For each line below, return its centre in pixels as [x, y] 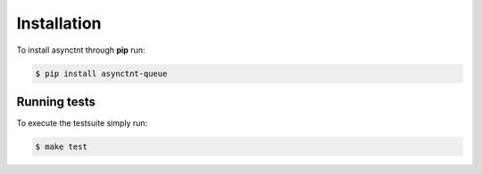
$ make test [62, 147]
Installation [59, 23]
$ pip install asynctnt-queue [101, 73]
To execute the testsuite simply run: [82, 123]
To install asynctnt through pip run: [81, 50]
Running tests [56, 101]
